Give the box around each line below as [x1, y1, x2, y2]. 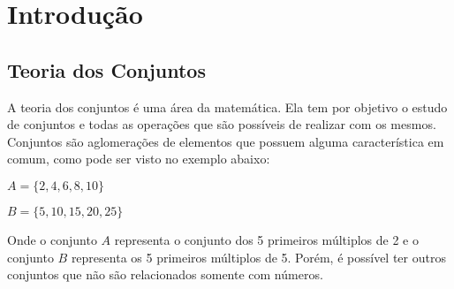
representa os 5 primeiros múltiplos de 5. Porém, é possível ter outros [71, 247, 446, 266]
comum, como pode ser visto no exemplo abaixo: [7, 149, 270, 168]
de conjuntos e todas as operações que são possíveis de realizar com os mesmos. [7, 115, 436, 133]
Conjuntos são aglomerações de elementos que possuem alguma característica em [7, 132, 444, 150]
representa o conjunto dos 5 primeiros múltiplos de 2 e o [114, 230, 419, 248]
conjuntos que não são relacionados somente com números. [7, 265, 323, 284]
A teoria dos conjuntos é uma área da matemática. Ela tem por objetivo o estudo [7, 97, 448, 116]
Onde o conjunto [7, 230, 97, 248]
